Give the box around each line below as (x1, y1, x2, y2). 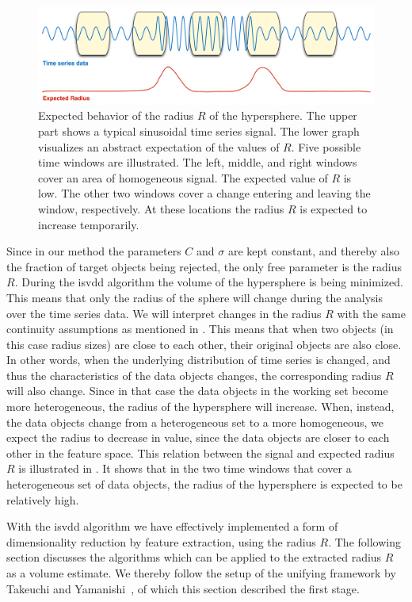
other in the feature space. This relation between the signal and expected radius (6, 444, 395, 461)
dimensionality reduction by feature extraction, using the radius (6, 533, 316, 550)
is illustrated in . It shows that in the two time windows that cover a (18, 460, 352, 477)
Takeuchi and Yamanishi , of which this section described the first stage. (6, 580, 360, 596)
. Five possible (291, 138, 361, 155)
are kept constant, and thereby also (227, 243, 400, 259)
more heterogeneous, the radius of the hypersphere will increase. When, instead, (6, 398, 395, 415)
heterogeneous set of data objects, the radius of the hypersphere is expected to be (6, 476, 402, 493)
